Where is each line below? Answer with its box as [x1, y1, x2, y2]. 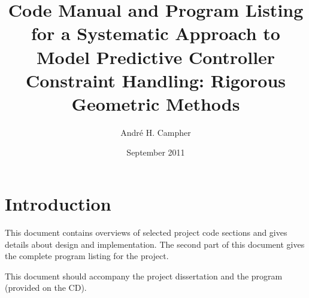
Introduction [5, 191, 111, 216]
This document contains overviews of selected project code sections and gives [5, 226, 287, 238]
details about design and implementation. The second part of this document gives [5, 238, 305, 250]
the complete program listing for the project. [5, 250, 169, 262]
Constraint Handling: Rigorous [25, 68, 286, 92]
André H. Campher [120, 126, 191, 138]
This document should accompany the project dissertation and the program [5, 269, 283, 282]
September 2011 [126, 146, 185, 159]
